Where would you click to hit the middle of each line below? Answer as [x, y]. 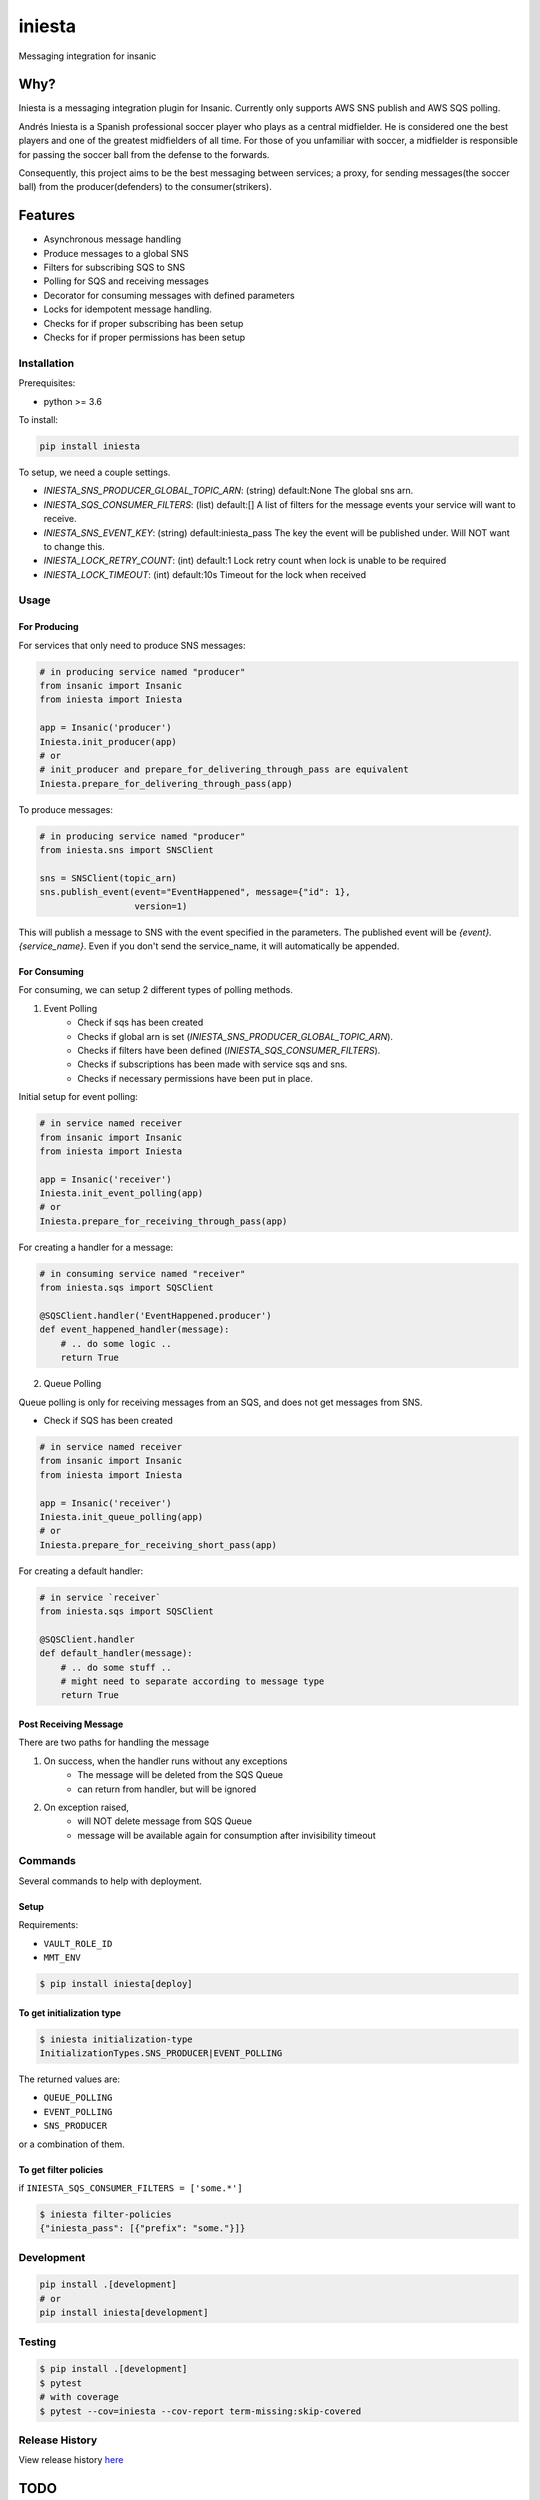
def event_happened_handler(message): [134, 1329]
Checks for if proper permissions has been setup [144, 337]
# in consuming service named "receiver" [142, 1273]
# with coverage [79, 2397]
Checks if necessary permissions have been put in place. [195, 1078]
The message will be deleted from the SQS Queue [180, 1775]
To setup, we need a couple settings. [94, 472]
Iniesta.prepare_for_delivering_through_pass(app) [166, 783]
